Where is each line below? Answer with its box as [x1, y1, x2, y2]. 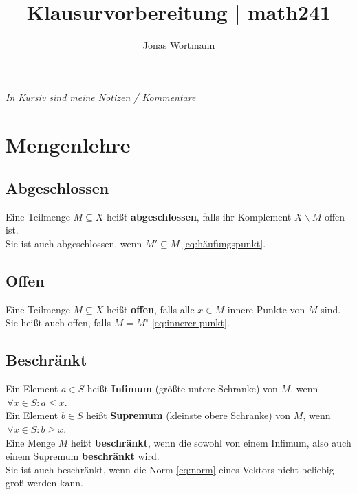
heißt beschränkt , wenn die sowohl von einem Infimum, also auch [71, 435, 351, 449]
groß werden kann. [6, 475, 83, 490]
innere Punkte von [227, 302, 305, 316]
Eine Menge [6, 435, 56, 449]
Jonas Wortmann [142, 38, 215, 52]
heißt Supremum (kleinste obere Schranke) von [86, 408, 291, 423]
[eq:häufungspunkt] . [182, 236, 266, 251]
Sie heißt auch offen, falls [6, 315, 111, 330]
